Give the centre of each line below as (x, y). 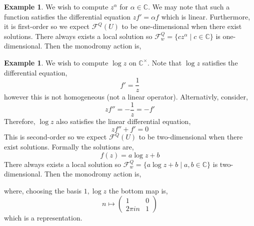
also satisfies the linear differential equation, (123, 121)
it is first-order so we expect (47, 26)
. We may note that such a (189, 6)
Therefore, (20, 121)
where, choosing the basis (43, 190)
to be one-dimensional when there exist (182, 26)
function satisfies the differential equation (67, 16)
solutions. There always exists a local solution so (78, 36)
